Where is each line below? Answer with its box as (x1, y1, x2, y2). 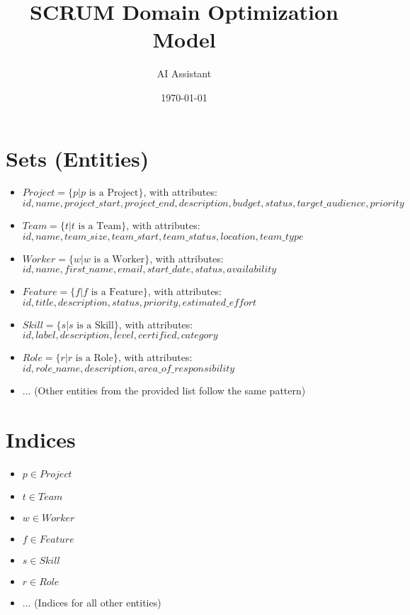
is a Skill (76, 320, 114, 331)
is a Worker (93, 254, 145, 265)
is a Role (75, 353, 113, 364)
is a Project (89, 188, 139, 199)
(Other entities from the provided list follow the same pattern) (34, 383, 306, 397)
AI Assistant (156, 66, 212, 81)
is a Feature (91, 287, 143, 298)
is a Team (78, 221, 122, 232)
